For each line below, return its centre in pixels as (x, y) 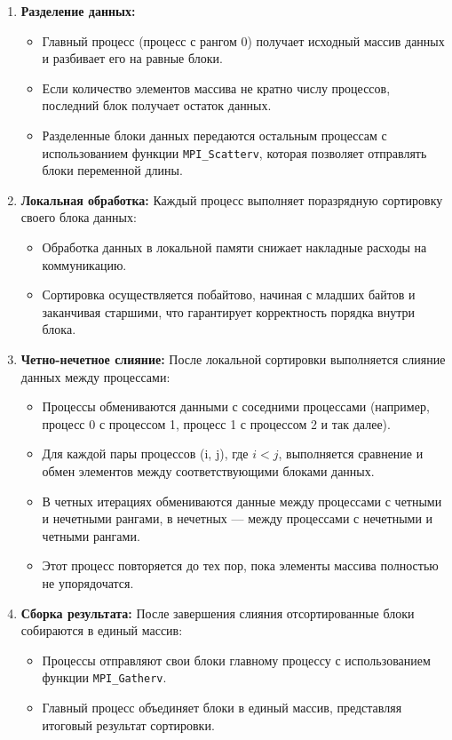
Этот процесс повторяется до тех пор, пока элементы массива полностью (240, 565)
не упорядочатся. (88, 582)
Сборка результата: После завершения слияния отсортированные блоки (218, 613)
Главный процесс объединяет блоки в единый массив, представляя (222, 707)
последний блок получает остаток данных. (157, 105)
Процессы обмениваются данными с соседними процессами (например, (236, 406)
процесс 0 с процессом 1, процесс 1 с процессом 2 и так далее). (216, 423)
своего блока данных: (79, 217)
